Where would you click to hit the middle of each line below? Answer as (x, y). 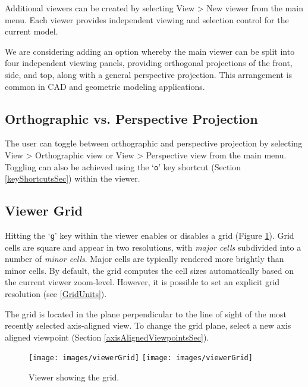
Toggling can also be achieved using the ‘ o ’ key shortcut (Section (123, 166)
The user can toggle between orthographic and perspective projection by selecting (154, 143)
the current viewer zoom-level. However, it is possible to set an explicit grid (142, 282)
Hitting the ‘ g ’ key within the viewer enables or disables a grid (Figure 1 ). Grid (150, 235)
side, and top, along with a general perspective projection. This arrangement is (149, 74)
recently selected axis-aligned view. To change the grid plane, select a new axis (148, 325)
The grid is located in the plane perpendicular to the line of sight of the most (146, 313)
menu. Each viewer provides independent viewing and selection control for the (147, 19)
